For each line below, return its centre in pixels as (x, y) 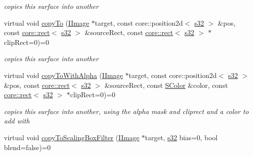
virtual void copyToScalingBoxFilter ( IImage (72, 137)
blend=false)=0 (27, 147)
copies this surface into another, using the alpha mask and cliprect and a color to (126, 111)
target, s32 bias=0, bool (181, 137)
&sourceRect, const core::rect (129, 32)
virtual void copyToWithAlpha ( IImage (63, 75)
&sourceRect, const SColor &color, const (166, 85)
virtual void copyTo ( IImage (47, 22)
